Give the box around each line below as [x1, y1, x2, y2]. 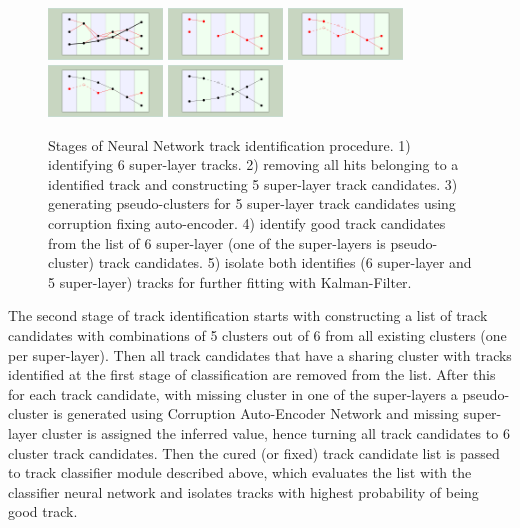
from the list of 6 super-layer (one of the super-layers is [48, 232, 386, 253]
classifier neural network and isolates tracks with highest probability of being [8, 481, 479, 502]
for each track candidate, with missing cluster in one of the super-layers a [8, 383, 458, 404]
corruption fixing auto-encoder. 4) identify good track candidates [48, 213, 446, 234]
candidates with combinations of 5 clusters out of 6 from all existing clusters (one [8, 325, 507, 345]
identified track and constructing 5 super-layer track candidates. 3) [48, 173, 458, 194]
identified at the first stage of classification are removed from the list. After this [8, 364, 496, 385]
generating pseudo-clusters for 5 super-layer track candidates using [48, 193, 456, 214]
